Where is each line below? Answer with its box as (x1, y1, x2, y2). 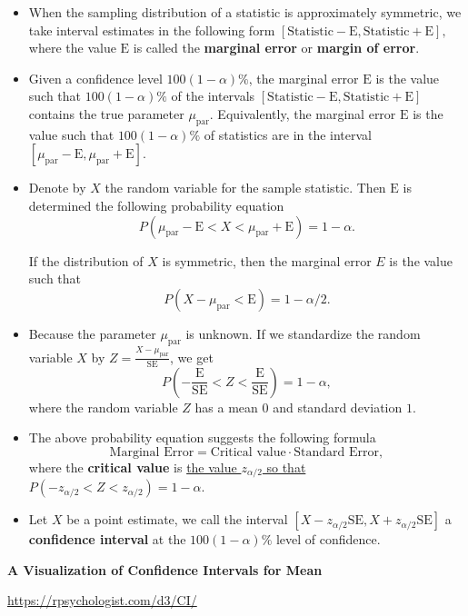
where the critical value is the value (28, 457, 237, 476)
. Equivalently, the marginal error (209, 104, 396, 123)
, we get (170, 347, 214, 366)
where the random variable (28, 397, 178, 416)
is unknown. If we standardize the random (185, 323, 421, 343)
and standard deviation (273, 397, 403, 416)
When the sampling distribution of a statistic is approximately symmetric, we (28, 3, 462, 21)
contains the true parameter (28, 104, 184, 123)
